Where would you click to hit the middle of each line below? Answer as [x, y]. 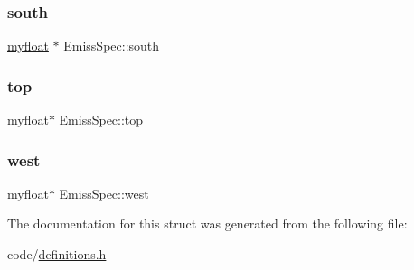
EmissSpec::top [101, 120]
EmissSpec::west [104, 193]
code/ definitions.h [57, 254]
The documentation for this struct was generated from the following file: [207, 223]
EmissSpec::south [112, 46]
